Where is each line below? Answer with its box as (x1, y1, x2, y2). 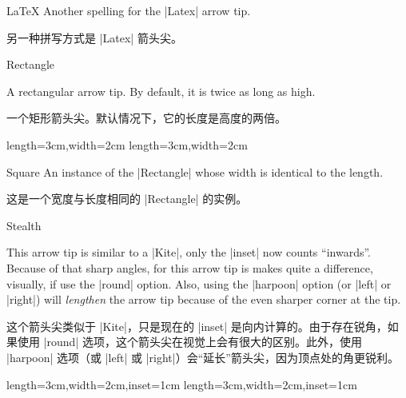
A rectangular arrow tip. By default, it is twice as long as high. (6, 82, 316, 99)
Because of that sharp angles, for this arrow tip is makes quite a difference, (6, 259, 373, 276)
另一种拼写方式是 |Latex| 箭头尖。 (6, 29, 182, 46)
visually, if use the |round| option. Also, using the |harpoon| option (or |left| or (6, 275, 392, 292)
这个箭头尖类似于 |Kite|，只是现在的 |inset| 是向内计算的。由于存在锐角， (6, 317, 388, 334)
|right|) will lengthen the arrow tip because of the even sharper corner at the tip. (6, 291, 401, 308)
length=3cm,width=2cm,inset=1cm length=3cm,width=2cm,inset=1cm (6, 376, 357, 392)
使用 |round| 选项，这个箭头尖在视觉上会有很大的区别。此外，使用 (17, 333, 362, 350)
